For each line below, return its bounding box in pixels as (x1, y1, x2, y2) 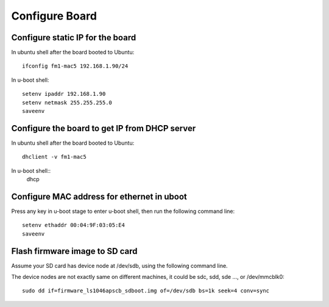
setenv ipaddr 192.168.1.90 (22, 90, 106, 98)
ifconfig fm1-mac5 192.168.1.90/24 (22, 63, 129, 70)
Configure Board (11, 9, 97, 23)
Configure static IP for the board (11, 32, 136, 43)
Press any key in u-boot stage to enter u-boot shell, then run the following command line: (11, 208, 235, 215)
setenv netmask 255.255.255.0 (22, 99, 113, 106)
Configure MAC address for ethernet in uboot (11, 191, 187, 201)
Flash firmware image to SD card (11, 246, 138, 256)
